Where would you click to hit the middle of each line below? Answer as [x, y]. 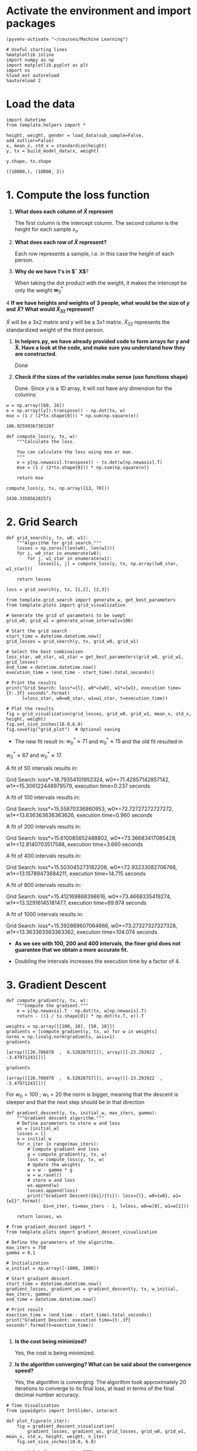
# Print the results [32, 683]
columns [25, 394]
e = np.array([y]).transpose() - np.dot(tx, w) [66, 410]
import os [18, 70]
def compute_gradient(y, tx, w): [47, 1001]
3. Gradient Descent [56, 985]
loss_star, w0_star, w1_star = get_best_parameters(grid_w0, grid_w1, [95, 657]
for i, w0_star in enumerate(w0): [59, 553]
